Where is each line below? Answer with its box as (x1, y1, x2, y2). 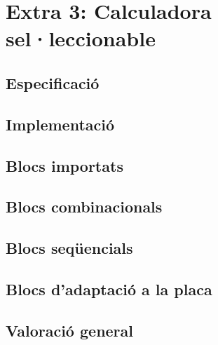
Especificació (6, 72, 100, 93)
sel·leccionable (6, 24, 156, 53)
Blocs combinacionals (6, 196, 163, 217)
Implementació (6, 113, 115, 135)
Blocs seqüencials (6, 237, 133, 259)
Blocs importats (6, 154, 123, 176)
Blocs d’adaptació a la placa (6, 278, 212, 299)
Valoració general (6, 319, 134, 341)
